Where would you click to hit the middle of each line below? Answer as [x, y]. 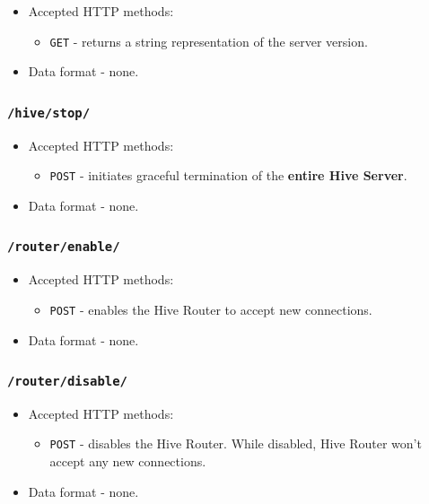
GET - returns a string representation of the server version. [209, 41]
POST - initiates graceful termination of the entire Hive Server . [228, 175]
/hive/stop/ [49, 113]
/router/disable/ [67, 382]
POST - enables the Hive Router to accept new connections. [211, 309]
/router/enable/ [64, 247]
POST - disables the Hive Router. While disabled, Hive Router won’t [236, 443]
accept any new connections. [128, 461]
